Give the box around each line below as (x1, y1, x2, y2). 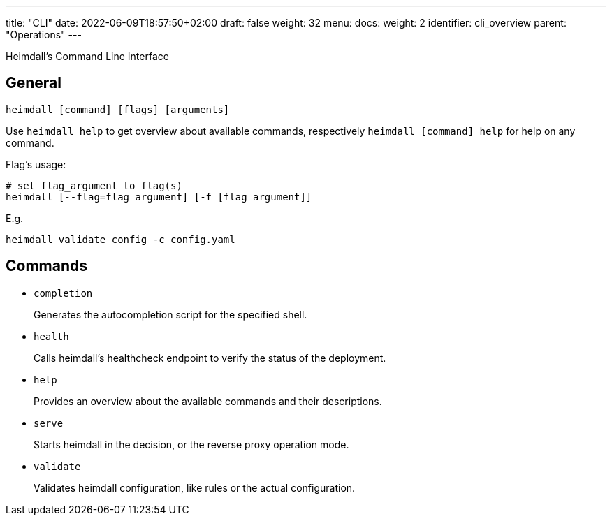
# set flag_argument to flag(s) (6, 179, 182, 191)
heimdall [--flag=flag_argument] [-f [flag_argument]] (6, 191, 312, 203)
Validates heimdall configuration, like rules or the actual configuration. (34, 481, 356, 494)
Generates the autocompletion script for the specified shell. (34, 308, 307, 321)
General (6, 74, 62, 92)
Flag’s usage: (6, 158, 66, 170)
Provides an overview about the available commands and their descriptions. (34, 395, 382, 407)
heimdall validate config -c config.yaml (6, 233, 235, 245)
